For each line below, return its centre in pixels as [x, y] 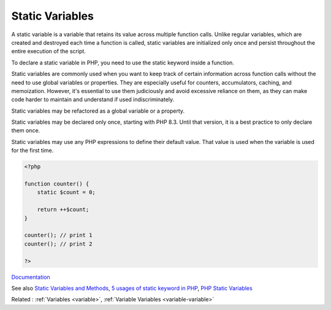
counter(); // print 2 [58, 244]
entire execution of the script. [48, 51]
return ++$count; [63, 210]
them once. [26, 130]
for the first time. [32, 151]
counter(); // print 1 [58, 235]
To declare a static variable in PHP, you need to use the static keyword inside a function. [123, 62]
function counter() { [57, 184]
